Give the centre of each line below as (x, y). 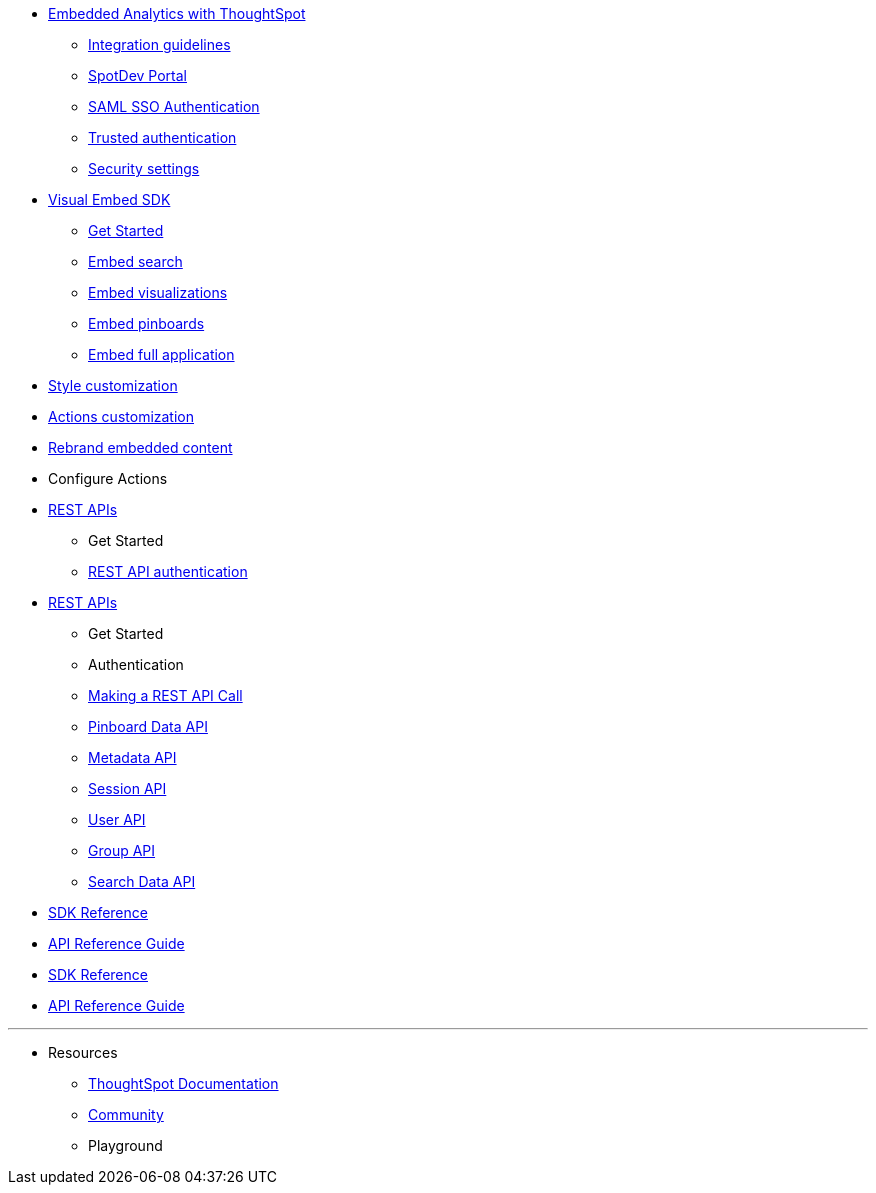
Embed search (135, 261)
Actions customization (121, 416)
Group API (122, 850)
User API (117, 819)
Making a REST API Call (165, 695)
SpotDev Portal (137, 75)
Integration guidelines (159, 44)
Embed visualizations (158, 292)
